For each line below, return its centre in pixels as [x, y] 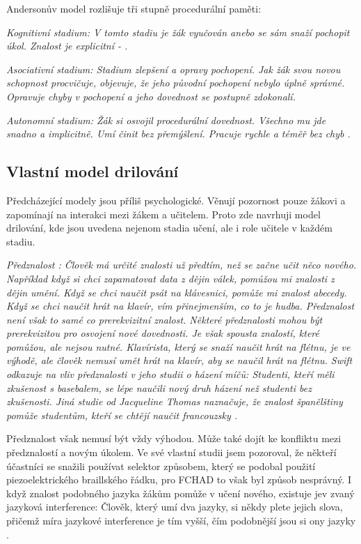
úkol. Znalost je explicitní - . [67, 46]
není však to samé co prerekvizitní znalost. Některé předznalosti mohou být [165, 319]
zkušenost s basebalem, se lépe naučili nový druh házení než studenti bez [159, 387]
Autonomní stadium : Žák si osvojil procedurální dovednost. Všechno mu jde [166, 120]
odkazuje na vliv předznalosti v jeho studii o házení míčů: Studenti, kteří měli [170, 374]
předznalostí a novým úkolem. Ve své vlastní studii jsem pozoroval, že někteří [171, 452]
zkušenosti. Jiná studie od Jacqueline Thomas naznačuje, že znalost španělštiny [175, 401]
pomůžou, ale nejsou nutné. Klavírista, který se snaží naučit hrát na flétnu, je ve [178, 346]
